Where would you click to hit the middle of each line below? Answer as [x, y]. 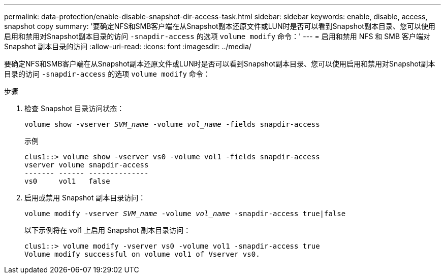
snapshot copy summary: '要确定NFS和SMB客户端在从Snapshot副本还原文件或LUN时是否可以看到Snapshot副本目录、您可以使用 [220, 26]
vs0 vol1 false [67, 181]
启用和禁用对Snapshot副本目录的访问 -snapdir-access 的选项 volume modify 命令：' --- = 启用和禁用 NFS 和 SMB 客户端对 [217, 36]
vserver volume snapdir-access [87, 165]
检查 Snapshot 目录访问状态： [74, 108]
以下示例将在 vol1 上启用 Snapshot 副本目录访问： [108, 230]
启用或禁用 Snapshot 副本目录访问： [85, 198]
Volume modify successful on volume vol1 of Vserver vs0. [142, 254]
